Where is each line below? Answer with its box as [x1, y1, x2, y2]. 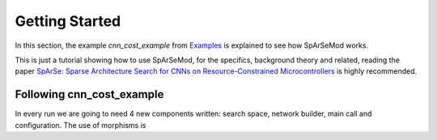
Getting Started [15, 12, 121, 30]
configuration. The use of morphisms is [15, 120, 146, 129]
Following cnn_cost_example [15, 87, 164, 101]
